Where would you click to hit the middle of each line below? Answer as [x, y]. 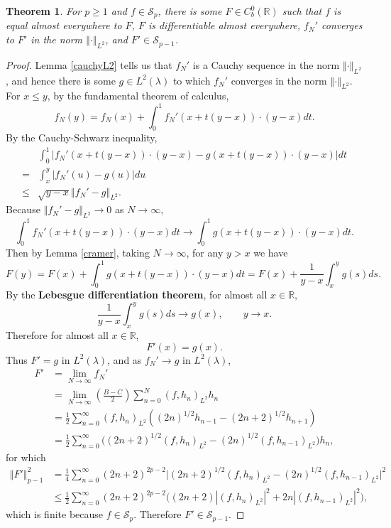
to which [192, 80]
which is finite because [55, 514]
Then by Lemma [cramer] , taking [78, 253]
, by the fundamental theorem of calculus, [138, 96]
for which [26, 457]
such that [302, 11]
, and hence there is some [61, 80]
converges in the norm [279, 80]
